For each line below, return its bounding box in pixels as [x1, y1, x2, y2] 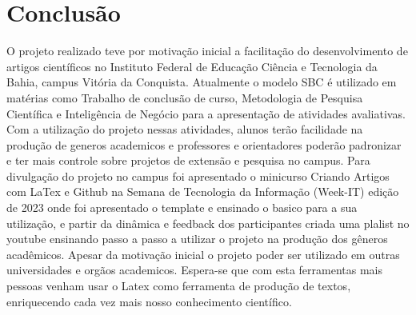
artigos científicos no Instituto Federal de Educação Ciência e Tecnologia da [6, 58, 378, 74]
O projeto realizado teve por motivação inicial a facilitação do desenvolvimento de [6, 42, 408, 59]
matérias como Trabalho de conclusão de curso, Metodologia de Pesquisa [6, 89, 363, 106]
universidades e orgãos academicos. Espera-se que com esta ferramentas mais [6, 261, 382, 278]
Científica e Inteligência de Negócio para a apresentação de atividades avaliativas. [6, 105, 406, 122]
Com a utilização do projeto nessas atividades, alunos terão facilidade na [6, 121, 363, 138]
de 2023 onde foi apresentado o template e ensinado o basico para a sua [6, 199, 358, 216]
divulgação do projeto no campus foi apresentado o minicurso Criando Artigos [6, 167, 390, 184]
